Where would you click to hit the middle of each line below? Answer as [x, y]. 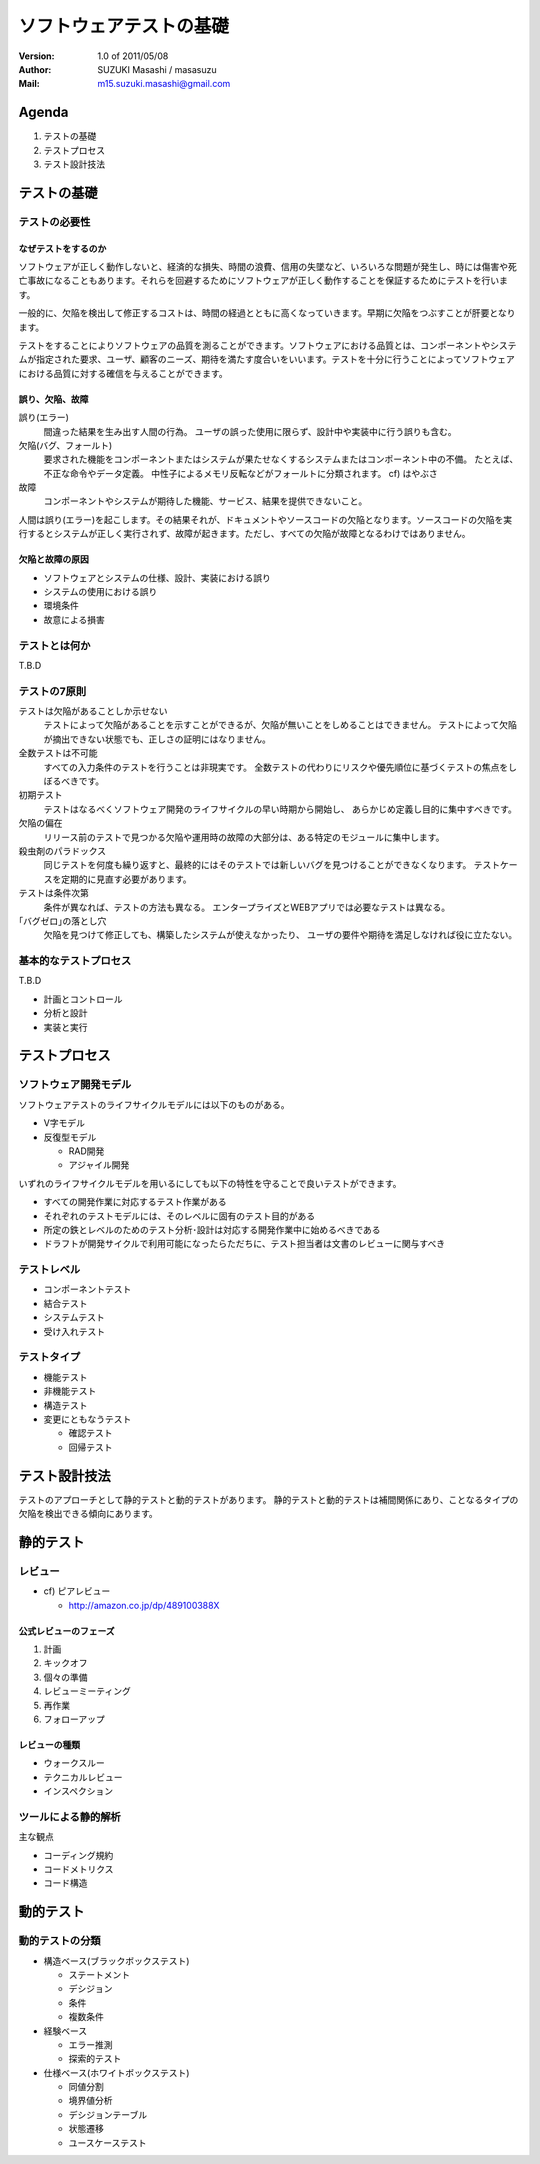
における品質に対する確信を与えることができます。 [123, 373]
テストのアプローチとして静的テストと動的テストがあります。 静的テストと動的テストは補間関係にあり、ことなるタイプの [268, 1499]
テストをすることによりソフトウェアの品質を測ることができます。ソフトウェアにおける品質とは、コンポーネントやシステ [267, 345]
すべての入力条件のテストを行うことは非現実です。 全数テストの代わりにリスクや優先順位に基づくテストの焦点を [276, 767]
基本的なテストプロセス [75, 961]
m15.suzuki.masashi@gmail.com [164, 84]
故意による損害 [74, 619]
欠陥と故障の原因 [53, 559]
